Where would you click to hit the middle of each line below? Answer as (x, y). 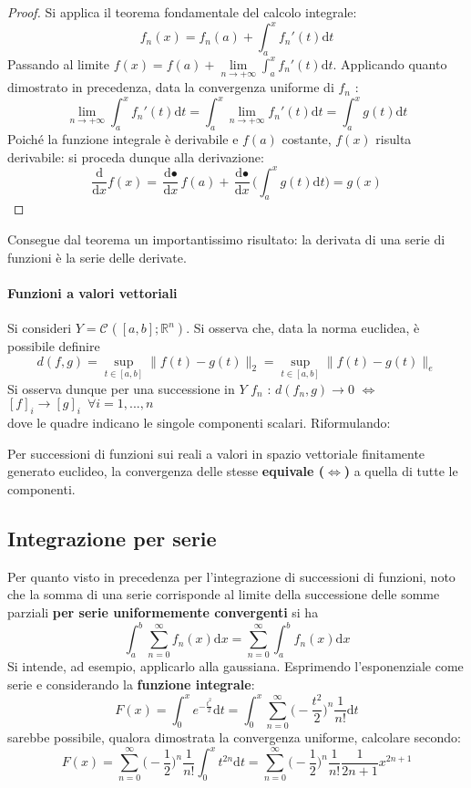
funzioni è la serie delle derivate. (97, 257)
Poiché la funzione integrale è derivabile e (123, 139)
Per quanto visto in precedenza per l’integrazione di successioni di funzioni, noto (231, 576)
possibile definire (54, 346)
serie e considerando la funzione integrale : (131, 684)
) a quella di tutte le (401, 471)
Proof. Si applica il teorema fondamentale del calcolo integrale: (182, 12)
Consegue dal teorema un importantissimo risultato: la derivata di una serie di (226, 239)
